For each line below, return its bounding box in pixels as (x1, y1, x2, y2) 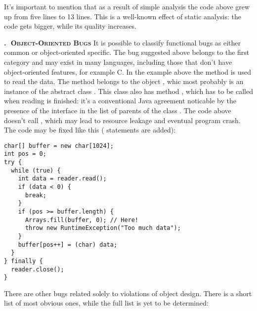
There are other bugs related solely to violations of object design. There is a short (4, 288, 252, 298)
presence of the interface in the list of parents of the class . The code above (4, 105, 231, 115)
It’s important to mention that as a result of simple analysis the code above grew (4, 1, 250, 11)
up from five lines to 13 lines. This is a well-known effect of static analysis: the (4, 11, 242, 21)
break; (25, 191, 46, 199)
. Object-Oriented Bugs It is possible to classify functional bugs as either (4, 37, 241, 47)
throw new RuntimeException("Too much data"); (25, 224, 181, 232)
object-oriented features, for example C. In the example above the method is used (4, 66, 252, 77)
